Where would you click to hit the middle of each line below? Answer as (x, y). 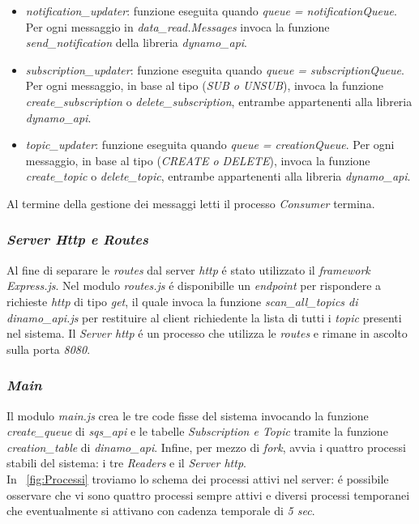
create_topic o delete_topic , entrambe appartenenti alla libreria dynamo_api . (218, 176)
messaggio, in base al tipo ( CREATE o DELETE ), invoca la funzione (198, 160)
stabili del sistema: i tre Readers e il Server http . (126, 463)
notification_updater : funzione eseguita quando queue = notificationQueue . (211, 11)
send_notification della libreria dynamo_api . (136, 43)
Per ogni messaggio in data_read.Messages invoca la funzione (177, 26)
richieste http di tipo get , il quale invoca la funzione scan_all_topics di (182, 301)
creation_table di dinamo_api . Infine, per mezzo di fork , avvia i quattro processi (206, 447)
